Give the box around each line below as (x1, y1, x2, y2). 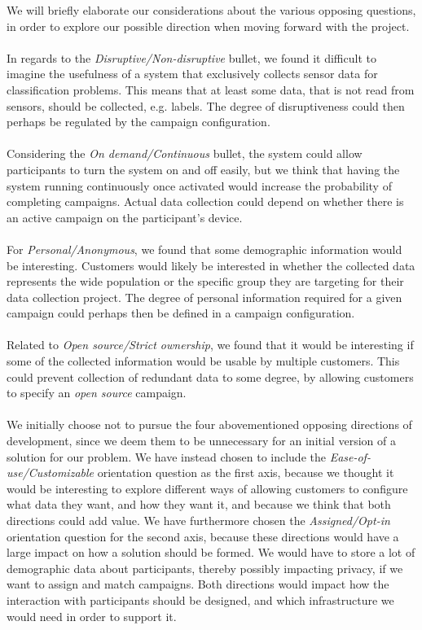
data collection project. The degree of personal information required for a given (7, 288, 402, 305)
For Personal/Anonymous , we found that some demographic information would (7, 240, 402, 257)
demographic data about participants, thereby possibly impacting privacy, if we (7, 559, 403, 576)
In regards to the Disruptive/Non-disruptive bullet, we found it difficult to (7, 49, 376, 66)
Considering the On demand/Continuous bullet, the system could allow (7, 145, 363, 162)
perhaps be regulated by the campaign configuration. (7, 113, 270, 130)
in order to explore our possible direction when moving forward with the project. (7, 17, 410, 34)
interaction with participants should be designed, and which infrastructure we (7, 591, 394, 608)
